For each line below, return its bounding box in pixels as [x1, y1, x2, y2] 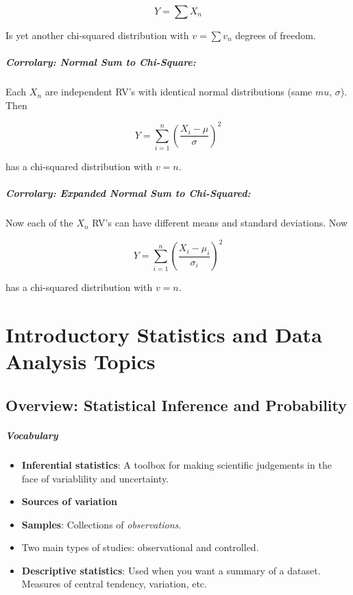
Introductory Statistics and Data [5, 320, 322, 349]
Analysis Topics [5, 347, 156, 375]
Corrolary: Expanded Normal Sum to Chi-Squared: [5, 186, 251, 200]
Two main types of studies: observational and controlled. [21, 540, 259, 555]
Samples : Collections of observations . [21, 517, 182, 531]
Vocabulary [5, 428, 58, 442]
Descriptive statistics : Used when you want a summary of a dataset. [21, 563, 321, 577]
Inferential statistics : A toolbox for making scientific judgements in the [21, 457, 332, 471]
